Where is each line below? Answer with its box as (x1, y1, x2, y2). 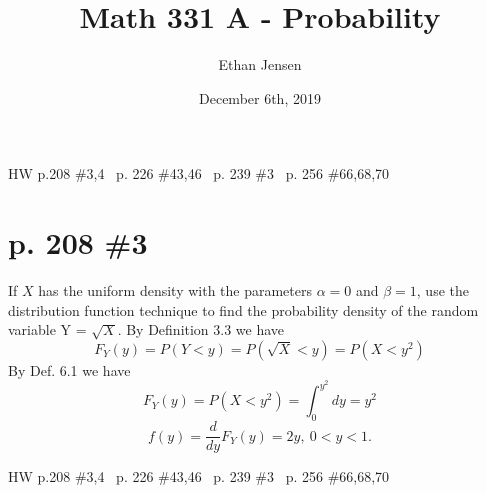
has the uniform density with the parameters (38, 280, 312, 301)
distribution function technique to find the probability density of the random (8, 299, 479, 320)
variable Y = (8, 319, 87, 340)
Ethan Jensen (218, 54, 302, 75)
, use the (416, 280, 469, 301)
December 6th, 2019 (199, 87, 321, 108)
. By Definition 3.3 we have (117, 319, 285, 340)
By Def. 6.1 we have (8, 359, 131, 380)
